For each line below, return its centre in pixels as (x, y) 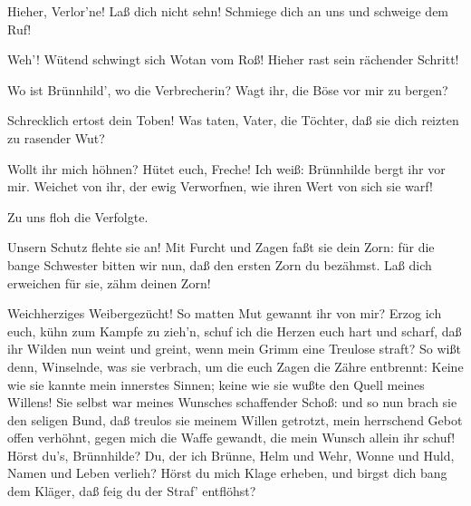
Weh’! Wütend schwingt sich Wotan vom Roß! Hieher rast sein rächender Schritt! (233, 59)
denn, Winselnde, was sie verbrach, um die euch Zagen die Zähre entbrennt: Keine (235, 366)
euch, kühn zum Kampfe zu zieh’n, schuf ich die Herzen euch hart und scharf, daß (235, 331)
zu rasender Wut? (56, 137)
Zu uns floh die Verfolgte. (78, 216)
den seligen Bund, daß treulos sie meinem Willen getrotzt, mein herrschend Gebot (235, 419)
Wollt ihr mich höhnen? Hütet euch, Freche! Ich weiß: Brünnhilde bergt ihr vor (226, 168)
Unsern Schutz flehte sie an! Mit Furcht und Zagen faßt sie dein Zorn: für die (221, 247)
